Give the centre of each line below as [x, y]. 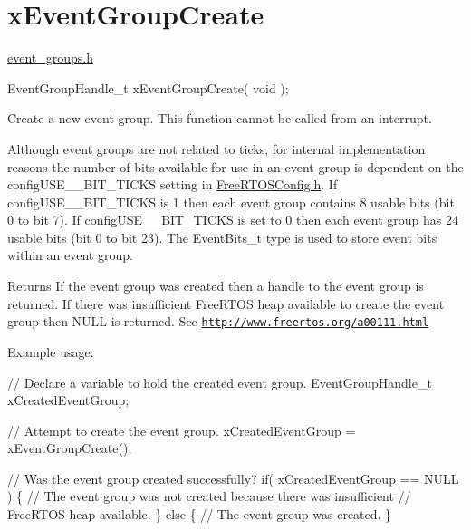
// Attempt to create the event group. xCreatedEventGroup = [182, 430]
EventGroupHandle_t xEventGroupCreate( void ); [148, 87]
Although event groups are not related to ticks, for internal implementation [216, 148]
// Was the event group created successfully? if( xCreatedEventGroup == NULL [233, 478]
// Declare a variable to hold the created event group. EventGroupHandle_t [220, 382]
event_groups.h [51, 58]
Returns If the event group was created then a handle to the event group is [216, 286]
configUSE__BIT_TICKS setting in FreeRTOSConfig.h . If [173, 184]
